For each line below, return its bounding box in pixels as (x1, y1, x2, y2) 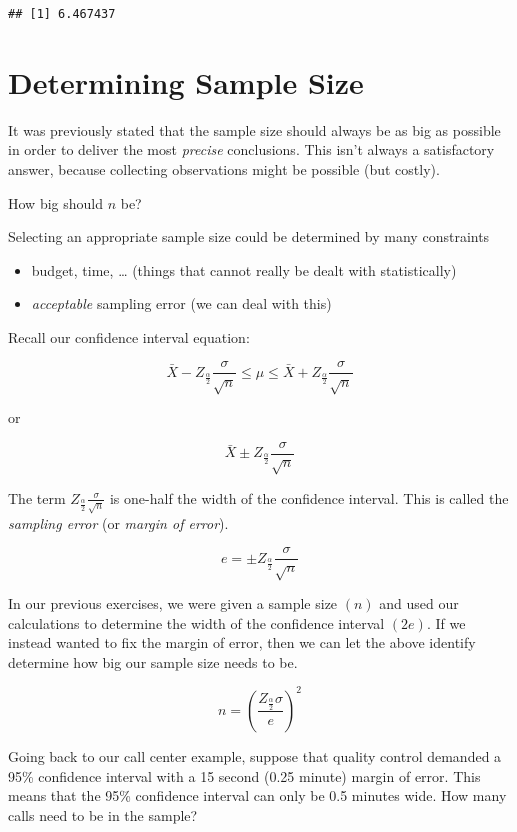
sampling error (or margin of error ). (8, 512, 229, 533)
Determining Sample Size (8, 61, 364, 102)
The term (8, 487, 66, 508)
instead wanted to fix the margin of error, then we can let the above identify (8, 632, 476, 653)
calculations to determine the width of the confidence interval (8, 612, 385, 633)
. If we (426, 612, 466, 633)
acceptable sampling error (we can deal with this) (31, 293, 332, 314)
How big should (8, 192, 103, 213)
